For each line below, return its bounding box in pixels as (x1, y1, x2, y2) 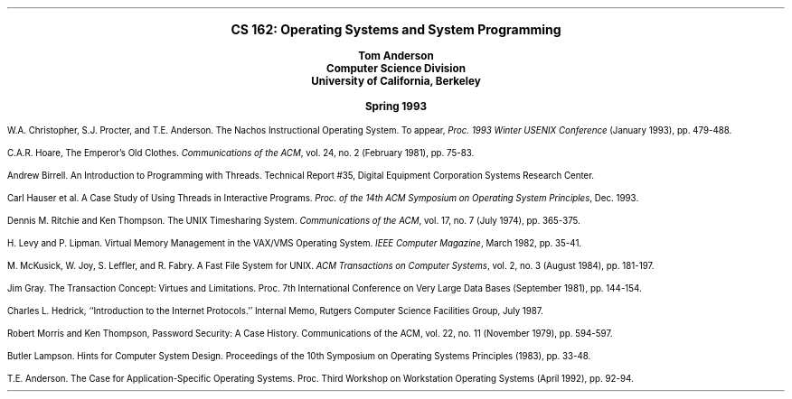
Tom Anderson (358, 50, 434, 62)
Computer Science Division (326, 62, 466, 75)
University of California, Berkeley (311, 75, 481, 88)
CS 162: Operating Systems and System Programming (231, 22, 561, 37)
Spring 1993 (364, 100, 427, 113)
